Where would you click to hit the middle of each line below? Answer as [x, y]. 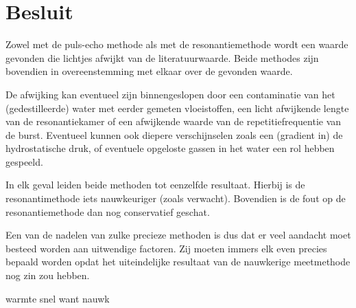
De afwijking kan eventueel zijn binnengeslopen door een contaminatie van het [170, 94]
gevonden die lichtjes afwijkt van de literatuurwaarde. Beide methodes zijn [162, 57]
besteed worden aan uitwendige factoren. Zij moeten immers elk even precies [166, 248]
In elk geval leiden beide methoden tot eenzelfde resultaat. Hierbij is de [155, 185]
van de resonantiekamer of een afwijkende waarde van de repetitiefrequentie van [174, 121]
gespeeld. [24, 161]
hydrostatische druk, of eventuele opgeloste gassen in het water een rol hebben [170, 148]
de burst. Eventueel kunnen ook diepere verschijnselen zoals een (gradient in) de [174, 134]
